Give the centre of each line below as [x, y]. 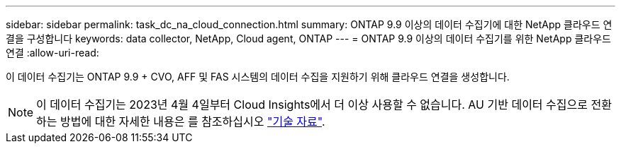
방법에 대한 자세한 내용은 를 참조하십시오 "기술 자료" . [193, 121]
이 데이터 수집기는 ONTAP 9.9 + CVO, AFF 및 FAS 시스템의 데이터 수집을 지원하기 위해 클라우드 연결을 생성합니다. [258, 77]
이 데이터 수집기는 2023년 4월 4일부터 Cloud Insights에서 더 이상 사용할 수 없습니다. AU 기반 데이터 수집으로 [312, 105]
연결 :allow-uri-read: [52, 53]
